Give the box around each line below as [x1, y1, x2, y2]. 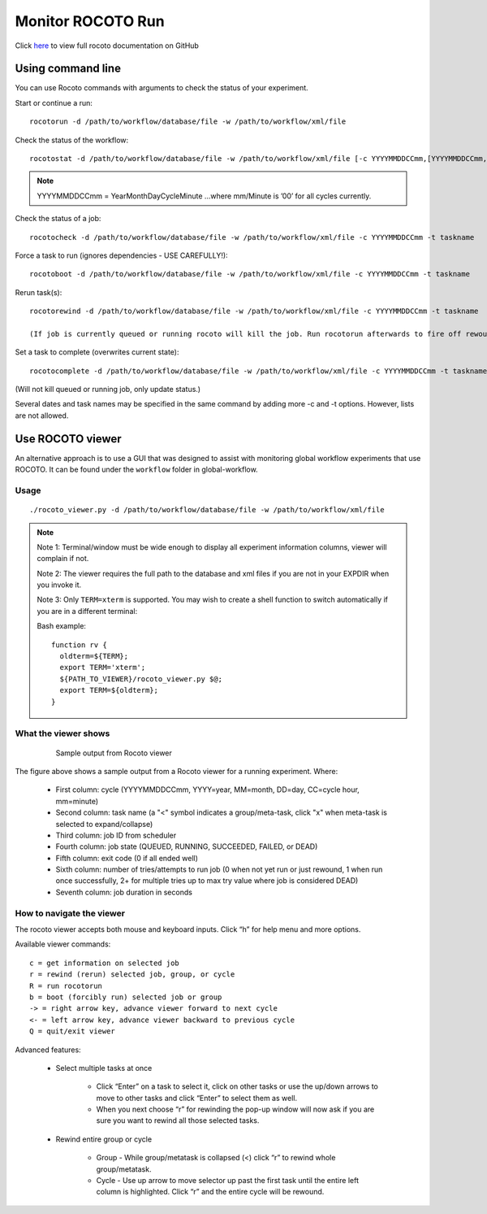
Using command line [15, 62, 122, 76]
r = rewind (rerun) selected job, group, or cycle [29, 970, 235, 979]
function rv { [51, 640, 107, 650]
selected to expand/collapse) [55, 819, 153, 829]
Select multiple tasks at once [55, 1063, 153, 1073]
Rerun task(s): [15, 287, 62, 297]
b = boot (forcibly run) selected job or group [29, 992, 222, 1002]
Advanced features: [15, 1045, 81, 1055]
